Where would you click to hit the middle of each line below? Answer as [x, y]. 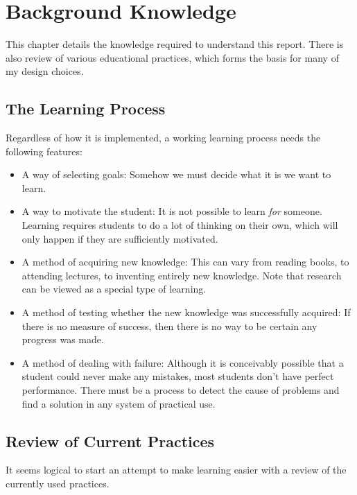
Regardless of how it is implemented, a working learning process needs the [163, 138]
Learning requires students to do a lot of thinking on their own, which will [180, 225]
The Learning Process [86, 108]
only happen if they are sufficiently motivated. [120, 238]
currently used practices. [58, 483]
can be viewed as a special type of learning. [114, 289]
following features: [44, 151]
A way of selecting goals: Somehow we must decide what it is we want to [176, 174]
